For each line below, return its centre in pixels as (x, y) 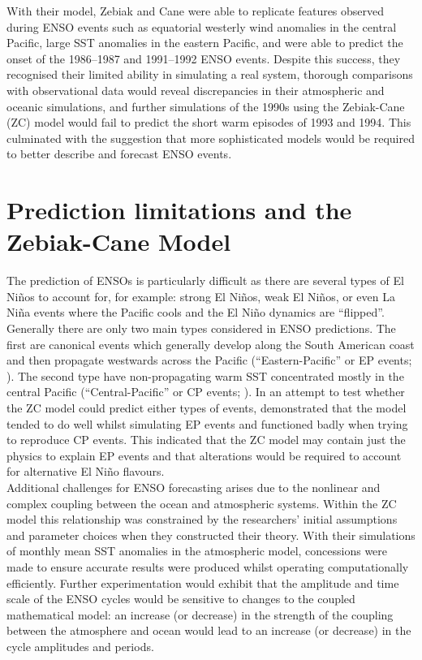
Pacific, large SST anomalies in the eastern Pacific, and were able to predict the (205, 43)
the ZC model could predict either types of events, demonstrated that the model (207, 408)
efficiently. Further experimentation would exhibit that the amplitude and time (203, 582)
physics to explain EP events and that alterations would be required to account (204, 455)
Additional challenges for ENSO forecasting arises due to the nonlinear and (194, 487)
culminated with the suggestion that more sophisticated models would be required (211, 138)
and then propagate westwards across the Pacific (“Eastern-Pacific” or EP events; (209, 360)
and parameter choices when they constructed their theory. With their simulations (211, 535)
